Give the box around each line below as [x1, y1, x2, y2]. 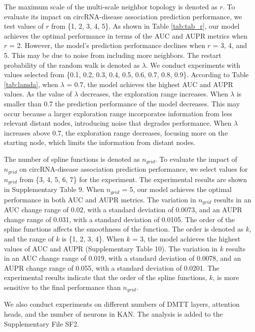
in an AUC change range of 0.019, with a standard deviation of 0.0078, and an [4, 253, 241, 263]
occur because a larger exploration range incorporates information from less [4, 108, 232, 118]
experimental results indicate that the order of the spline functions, [4, 272, 207, 283]
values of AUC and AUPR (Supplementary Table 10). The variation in [4, 243, 218, 253]
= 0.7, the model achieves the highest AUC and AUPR [67, 79, 233, 89]
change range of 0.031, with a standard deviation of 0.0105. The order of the [4, 214, 235, 224]
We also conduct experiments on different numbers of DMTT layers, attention [4, 299, 240, 309]
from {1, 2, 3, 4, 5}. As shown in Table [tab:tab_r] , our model [51, 21, 240, 31]
